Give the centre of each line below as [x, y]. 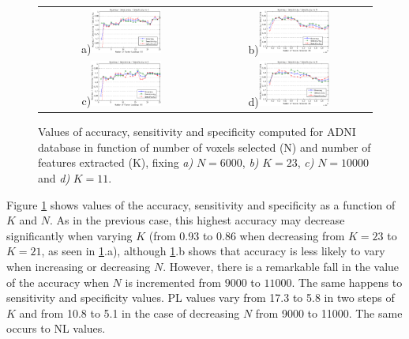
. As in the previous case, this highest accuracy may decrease [197, 220]
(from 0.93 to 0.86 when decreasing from [247, 235]
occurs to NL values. [56, 328]
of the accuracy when [58, 282]
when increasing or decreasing [79, 266]
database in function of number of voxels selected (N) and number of [204, 147]
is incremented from [173, 282]
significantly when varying [69, 235]
